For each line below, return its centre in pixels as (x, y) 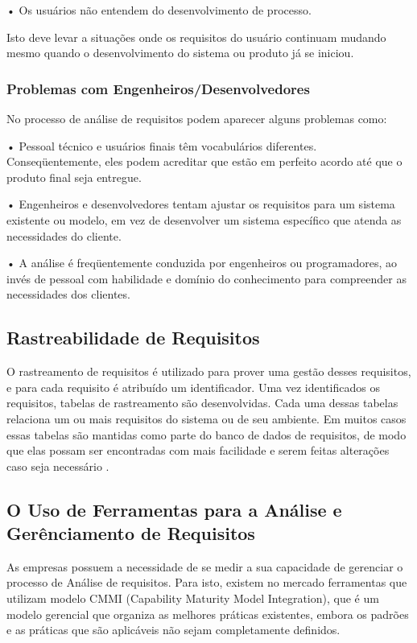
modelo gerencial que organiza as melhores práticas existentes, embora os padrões (208, 614)
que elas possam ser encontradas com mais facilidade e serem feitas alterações (198, 450)
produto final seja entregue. (74, 177)
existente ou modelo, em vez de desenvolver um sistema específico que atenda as (204, 219)
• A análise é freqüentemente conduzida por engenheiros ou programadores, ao (202, 263)
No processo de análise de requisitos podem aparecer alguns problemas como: (197, 118)
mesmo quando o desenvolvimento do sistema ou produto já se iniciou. (180, 53)
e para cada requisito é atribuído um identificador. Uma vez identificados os (193, 387)
